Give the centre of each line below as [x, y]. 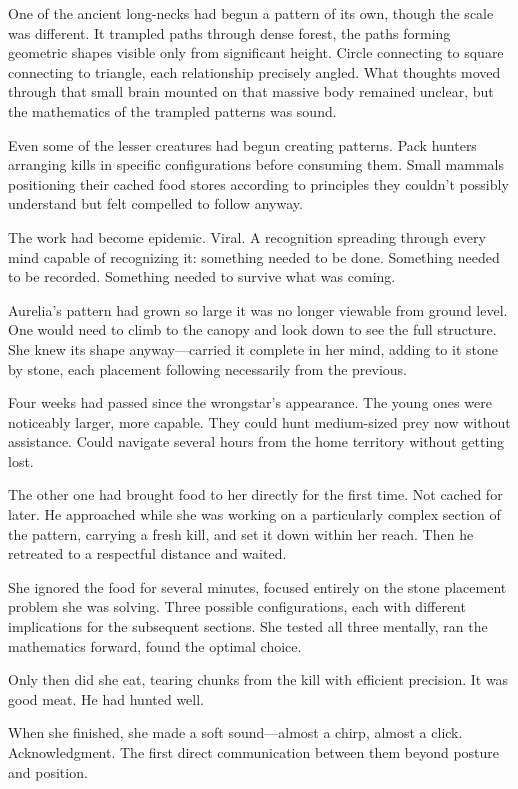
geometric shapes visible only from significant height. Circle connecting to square [256, 52]
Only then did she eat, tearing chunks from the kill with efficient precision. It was [258, 679]
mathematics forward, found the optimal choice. [155, 645]
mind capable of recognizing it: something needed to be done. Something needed [254, 256]
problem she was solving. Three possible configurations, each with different [237, 606]
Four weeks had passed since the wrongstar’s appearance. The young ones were [250, 402]
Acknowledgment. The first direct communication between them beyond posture [254, 752]
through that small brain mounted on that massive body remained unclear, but [251, 91]
